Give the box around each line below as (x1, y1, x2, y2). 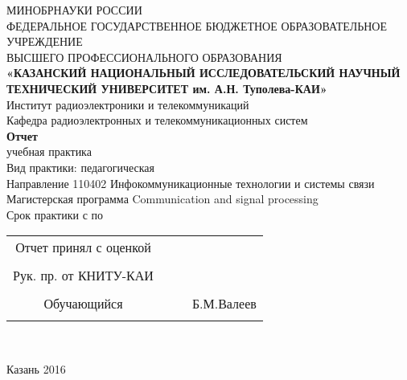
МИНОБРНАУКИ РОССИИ (6, 2, 142, 18)
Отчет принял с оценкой (15, 238, 151, 257)
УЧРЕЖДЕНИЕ (6, 33, 83, 50)
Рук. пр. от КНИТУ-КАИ (13, 266, 154, 285)
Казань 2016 (6, 360, 66, 377)
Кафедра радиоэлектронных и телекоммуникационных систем (6, 112, 308, 129)
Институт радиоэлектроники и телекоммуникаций (6, 96, 249, 112)
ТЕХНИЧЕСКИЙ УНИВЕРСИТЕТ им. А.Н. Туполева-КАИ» (6, 80, 327, 96)
